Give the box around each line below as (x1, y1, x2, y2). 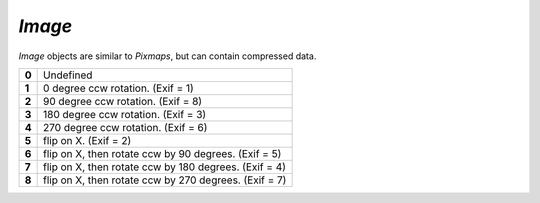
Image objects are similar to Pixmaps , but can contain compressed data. (18, 50, 317, 62)
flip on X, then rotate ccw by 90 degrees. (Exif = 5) (43, 146, 282, 160)
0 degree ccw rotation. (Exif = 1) (43, 81, 194, 95)
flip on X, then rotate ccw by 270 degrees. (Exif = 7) (43, 173, 287, 187)
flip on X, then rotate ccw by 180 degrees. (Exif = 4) (43, 160, 287, 174)
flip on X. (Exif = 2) (43, 133, 132, 147)
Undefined (43, 68, 93, 82)
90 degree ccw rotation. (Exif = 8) (43, 94, 203, 108)
